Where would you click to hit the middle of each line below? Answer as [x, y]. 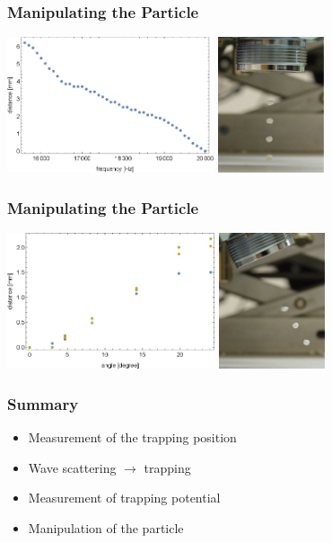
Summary [43, 403]
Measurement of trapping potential [124, 498]
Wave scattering [72, 467]
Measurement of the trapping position [132, 437]
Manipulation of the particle [106, 527]
